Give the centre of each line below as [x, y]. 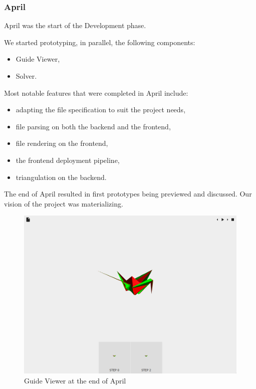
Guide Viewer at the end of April [75, 380]
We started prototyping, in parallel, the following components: [100, 42]
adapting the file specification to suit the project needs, [101, 110]
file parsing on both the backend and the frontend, [93, 126]
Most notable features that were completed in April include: [96, 92]
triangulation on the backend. [61, 177]
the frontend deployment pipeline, [68, 160]
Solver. [26, 76]
